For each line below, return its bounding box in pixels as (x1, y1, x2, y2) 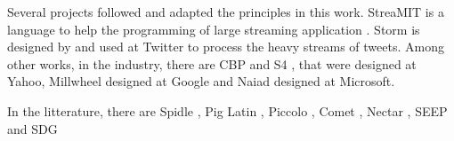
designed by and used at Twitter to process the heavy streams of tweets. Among (7, 37, 444, 56)
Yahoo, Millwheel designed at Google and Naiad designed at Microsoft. (7, 72, 395, 90)
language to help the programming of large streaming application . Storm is (7, 20, 420, 38)
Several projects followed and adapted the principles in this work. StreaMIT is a (7, 3, 444, 20)
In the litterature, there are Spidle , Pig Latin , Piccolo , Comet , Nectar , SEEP (7, 101, 448, 120)
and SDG (7, 119, 58, 137)
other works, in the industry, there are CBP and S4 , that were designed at (7, 54, 417, 73)
